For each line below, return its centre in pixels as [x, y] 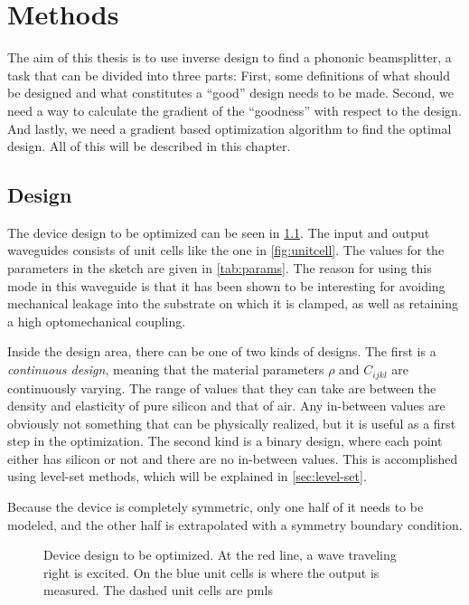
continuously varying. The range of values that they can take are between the [222, 388]
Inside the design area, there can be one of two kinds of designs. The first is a [222, 351]
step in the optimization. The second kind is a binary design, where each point [225, 441]
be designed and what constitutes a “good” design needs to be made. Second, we [230, 93]
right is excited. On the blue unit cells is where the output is [211, 572]
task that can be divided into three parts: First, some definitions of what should [229, 75]
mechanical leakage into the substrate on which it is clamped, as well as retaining [233, 303]
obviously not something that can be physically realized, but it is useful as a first [232, 423]
